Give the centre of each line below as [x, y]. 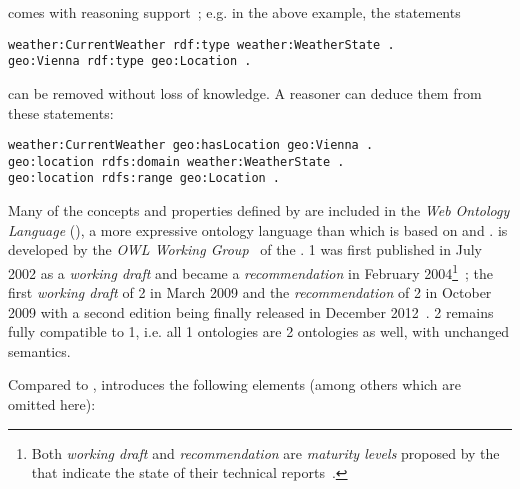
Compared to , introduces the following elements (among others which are [235, 384]
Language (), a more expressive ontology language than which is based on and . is [258, 229]
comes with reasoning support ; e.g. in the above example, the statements [234, 12]
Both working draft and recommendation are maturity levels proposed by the [265, 452]
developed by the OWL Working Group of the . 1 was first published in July [245, 249]
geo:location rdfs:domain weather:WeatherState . [176, 161]
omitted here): [52, 404]
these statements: [61, 112]
